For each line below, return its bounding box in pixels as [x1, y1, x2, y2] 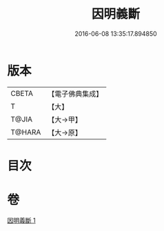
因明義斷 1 [7, 216, 36, 224]
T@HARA [10, 127, 41, 137]
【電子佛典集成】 [48, 89, 103, 99]
